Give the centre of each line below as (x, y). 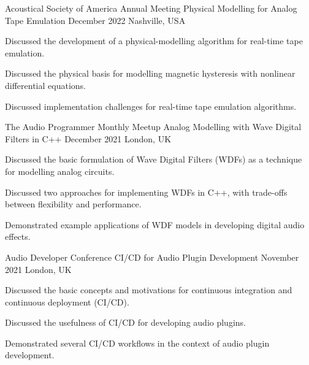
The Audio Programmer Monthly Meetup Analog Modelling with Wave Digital (153, 127)
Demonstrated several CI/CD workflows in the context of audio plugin (137, 343)
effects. (18, 236)
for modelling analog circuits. (60, 171)
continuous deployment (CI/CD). (67, 302)
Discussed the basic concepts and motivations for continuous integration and (149, 290)
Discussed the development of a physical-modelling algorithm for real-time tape (154, 41)
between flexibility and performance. (73, 204)
